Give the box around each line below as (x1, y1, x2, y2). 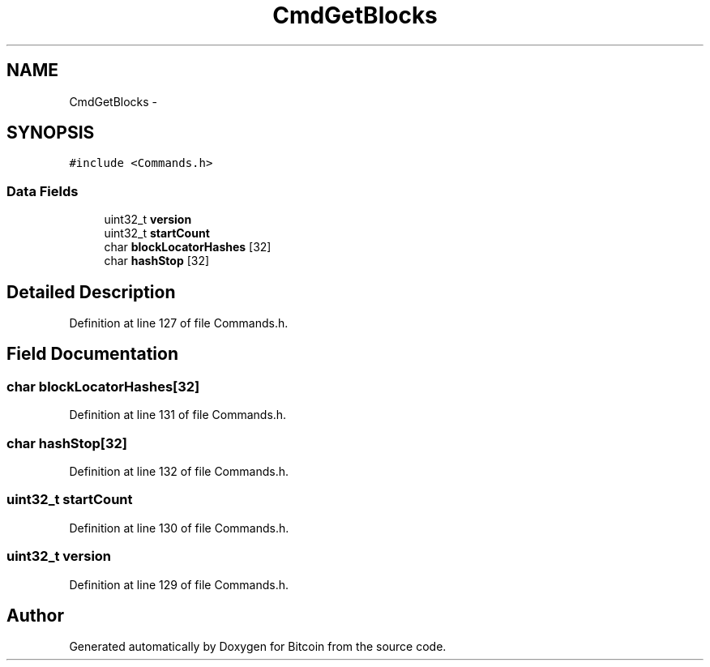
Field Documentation (6, 344, 178, 365)
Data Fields (6, 182, 79, 199)
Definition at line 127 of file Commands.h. (69, 316, 289, 331)
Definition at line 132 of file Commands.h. (69, 464, 289, 478)
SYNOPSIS (6, 122, 95, 143)
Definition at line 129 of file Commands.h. (69, 577, 289, 592)
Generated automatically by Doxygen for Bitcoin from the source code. (69, 639, 447, 654)
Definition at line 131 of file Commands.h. (69, 408, 287, 422)
